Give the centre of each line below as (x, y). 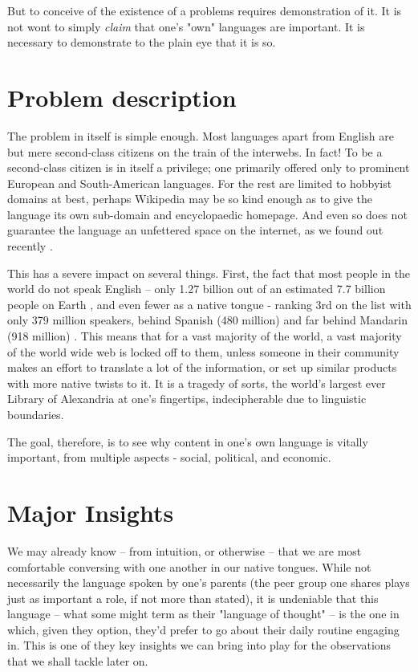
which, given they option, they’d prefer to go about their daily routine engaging (203, 629)
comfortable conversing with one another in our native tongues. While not (189, 566)
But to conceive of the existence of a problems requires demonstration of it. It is (205, 10)
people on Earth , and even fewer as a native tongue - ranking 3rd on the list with (209, 304)
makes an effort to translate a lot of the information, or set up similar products (202, 367)
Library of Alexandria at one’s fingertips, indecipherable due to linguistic (187, 399)
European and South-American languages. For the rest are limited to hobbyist (200, 183)
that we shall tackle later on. (78, 661)
